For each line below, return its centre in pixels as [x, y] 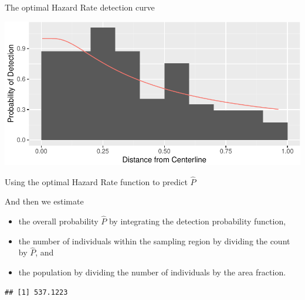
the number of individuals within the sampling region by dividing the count [154, 241]
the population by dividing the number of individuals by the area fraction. [152, 272]
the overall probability [58, 221]
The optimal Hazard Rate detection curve [80, 7]
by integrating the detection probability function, [197, 221]
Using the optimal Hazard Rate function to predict [96, 181]
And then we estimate [44, 201]
